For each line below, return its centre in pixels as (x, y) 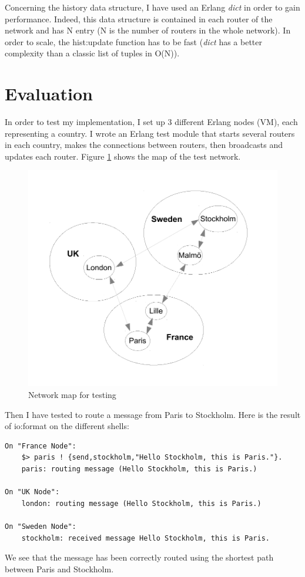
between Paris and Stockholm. (59, 568)
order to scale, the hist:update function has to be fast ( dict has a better (134, 41)
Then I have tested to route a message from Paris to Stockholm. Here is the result (153, 414)
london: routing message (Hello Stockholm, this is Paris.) (141, 503)
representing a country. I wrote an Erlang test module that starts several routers (150, 133)
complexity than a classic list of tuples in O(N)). (92, 53)
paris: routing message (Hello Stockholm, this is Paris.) (139, 469)
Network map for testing (72, 395)
